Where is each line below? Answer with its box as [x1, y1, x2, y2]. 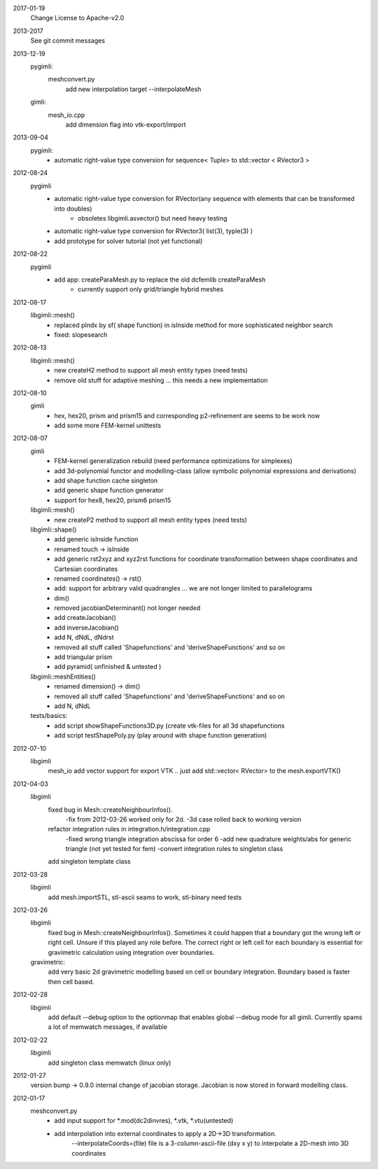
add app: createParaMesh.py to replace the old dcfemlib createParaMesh [54, 275, 266, 284]
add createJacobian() [54, 614, 117, 622]
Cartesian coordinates [54, 565, 118, 573]
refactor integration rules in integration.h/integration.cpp [48, 825, 211, 833]
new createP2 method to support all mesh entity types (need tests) [54, 516, 248, 524]
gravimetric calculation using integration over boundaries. [48, 948, 215, 956]
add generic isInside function [54, 535, 139, 544]
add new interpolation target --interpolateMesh [65, 85, 202, 93]
